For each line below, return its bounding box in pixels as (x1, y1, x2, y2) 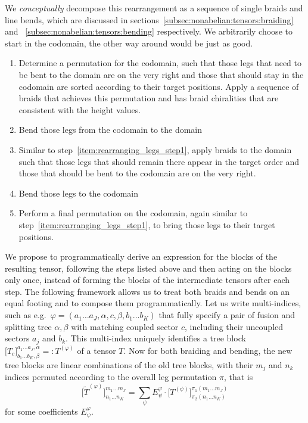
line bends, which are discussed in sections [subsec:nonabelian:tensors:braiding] (5, 13, 294, 26)
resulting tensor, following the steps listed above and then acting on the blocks (5, 262, 292, 274)
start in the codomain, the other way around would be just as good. (5, 36, 253, 49)
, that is (223, 371, 253, 383)
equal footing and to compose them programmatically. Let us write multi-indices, (5, 297, 301, 309)
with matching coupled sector (71, 320, 179, 332)
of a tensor (77, 344, 116, 356)
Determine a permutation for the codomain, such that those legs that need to (18, 57, 301, 69)
